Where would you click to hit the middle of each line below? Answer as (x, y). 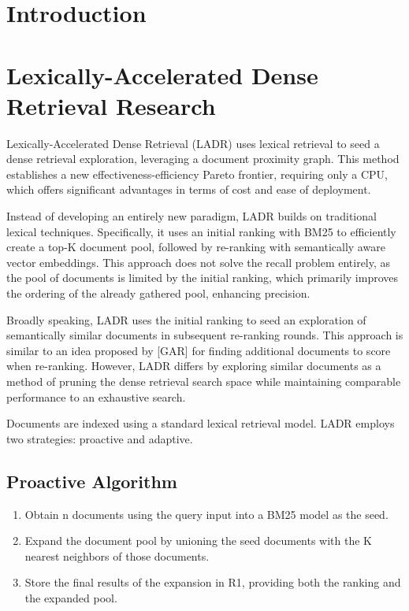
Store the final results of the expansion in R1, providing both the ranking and (213, 582)
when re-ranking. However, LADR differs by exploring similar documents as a (194, 366)
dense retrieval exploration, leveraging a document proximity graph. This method (203, 159)
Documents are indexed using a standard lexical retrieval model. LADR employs (201, 423)
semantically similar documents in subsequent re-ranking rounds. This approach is (205, 335)
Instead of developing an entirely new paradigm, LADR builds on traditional (191, 216)
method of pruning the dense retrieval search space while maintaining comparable (204, 381)
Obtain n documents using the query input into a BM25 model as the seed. (206, 514)
